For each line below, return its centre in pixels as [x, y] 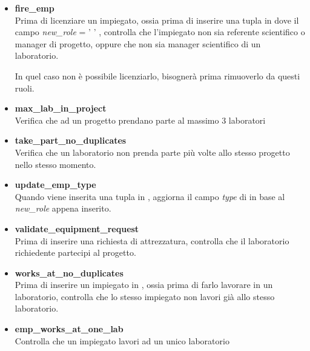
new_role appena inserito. [63, 208]
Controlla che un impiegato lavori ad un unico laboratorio [122, 340]
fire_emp [35, 8]
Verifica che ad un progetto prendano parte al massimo [117, 120]
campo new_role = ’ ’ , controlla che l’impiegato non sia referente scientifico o [160, 32]
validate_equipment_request [77, 228]
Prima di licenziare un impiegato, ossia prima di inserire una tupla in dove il [157, 20]
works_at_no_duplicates [69, 272]
